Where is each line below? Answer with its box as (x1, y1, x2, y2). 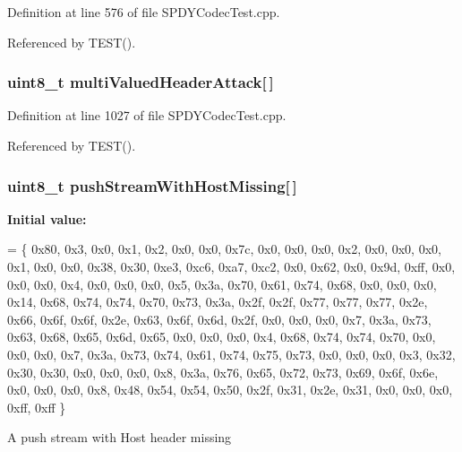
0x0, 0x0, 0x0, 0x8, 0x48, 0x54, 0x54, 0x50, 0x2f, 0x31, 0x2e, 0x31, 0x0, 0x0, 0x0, (7, 380, 453, 399)
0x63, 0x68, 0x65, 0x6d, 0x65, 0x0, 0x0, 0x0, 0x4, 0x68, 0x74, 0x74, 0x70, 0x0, (7, 327, 436, 346)
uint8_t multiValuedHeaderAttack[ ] (7, 71, 274, 93)
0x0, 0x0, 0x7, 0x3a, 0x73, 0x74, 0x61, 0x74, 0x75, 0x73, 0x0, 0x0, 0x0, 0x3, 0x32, (7, 344, 456, 363)
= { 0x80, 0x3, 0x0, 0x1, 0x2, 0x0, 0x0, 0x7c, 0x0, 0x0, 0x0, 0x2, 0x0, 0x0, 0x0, (7, 239, 441, 258)
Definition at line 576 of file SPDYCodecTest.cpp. (7, 3, 280, 21)
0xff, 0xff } (7, 397, 66, 416)
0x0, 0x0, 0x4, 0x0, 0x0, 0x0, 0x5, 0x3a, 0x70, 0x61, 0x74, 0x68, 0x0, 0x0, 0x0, (7, 274, 437, 293)
